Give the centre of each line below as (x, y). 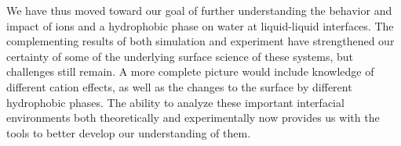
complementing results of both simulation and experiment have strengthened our (200, 41)
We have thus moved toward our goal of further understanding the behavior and (199, 10)
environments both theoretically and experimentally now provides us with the (193, 118)
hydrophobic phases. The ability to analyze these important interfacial (175, 102)
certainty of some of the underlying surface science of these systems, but (180, 56)
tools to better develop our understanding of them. (129, 132)
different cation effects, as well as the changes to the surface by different (179, 86)
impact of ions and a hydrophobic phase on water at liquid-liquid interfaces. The (200, 25)
